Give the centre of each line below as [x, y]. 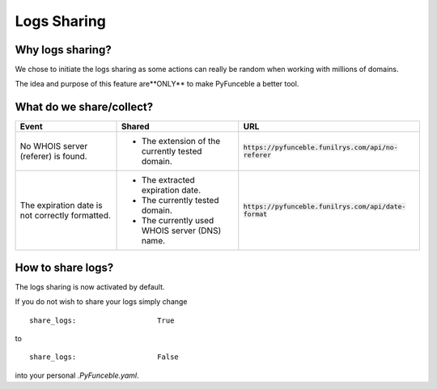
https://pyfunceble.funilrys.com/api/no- [320, 148]
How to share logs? [64, 267]
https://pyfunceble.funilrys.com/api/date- [325, 207]
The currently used [178, 221]
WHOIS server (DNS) [181, 230]
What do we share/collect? [84, 107]
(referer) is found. [54, 156]
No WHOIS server [54, 146]
